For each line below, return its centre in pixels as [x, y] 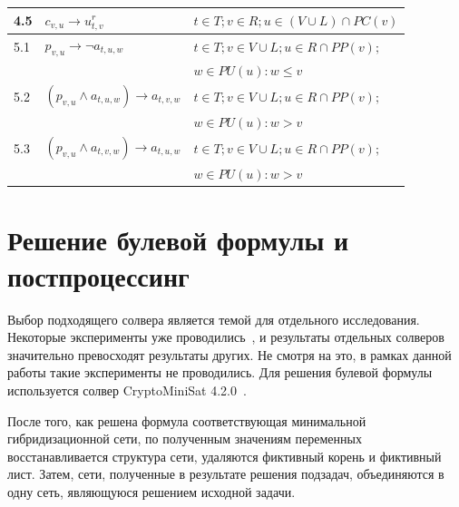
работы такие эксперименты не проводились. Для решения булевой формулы [220, 372]
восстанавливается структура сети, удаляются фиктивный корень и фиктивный [225, 456]
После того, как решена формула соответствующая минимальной [187, 420]
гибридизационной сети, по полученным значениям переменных [185, 439]
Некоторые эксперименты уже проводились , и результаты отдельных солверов [226, 337]
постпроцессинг [98, 275]
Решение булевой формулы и [178, 240]
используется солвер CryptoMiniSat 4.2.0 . [127, 390]
